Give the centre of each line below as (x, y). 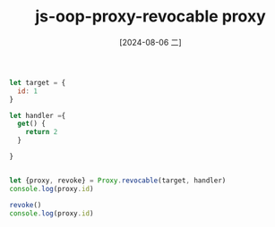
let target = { (38, 82)
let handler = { (38, 115)
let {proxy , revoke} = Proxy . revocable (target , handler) (118, 181)
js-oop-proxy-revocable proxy (150, 17)
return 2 (42, 132)
